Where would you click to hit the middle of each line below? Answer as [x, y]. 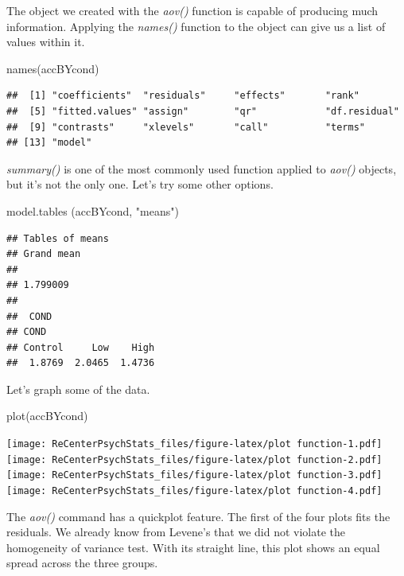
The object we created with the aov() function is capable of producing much [192, 10]
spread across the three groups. [82, 563]
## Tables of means [58, 238]
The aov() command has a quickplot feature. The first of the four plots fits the [198, 516]
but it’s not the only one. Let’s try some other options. [140, 184]
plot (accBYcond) [47, 416]
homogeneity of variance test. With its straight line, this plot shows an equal [193, 547]
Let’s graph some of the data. [78, 389]
